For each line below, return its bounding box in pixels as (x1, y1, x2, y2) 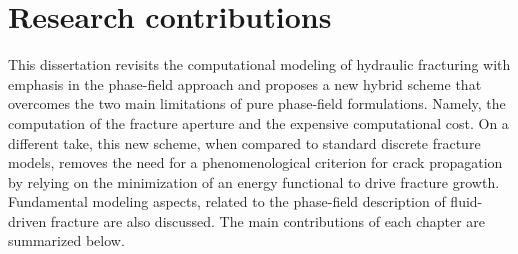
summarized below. (8, 230, 125, 251)
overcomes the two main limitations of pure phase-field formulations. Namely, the (8, 93, 506, 114)
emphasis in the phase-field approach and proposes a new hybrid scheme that (8, 73, 482, 94)
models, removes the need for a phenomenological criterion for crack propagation (8, 152, 503, 173)
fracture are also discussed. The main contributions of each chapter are (50, 210, 486, 231)
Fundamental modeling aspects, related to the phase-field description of (8, 191, 446, 212)
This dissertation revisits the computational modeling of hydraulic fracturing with (8, 54, 511, 75)
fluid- (450, 191, 483, 212)
